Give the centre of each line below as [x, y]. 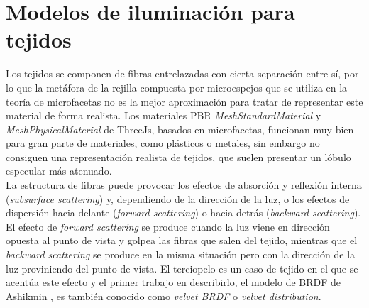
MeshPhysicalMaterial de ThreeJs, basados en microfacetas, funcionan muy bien [180, 129]
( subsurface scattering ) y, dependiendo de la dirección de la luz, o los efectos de [178, 198]
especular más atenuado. [59, 171]
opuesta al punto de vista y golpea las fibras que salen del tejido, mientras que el [182, 240]
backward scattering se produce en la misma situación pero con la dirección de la [181, 254]
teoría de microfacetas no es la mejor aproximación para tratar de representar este [184, 101]
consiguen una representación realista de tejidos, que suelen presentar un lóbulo [178, 156]
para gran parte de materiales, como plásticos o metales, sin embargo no [163, 143]
